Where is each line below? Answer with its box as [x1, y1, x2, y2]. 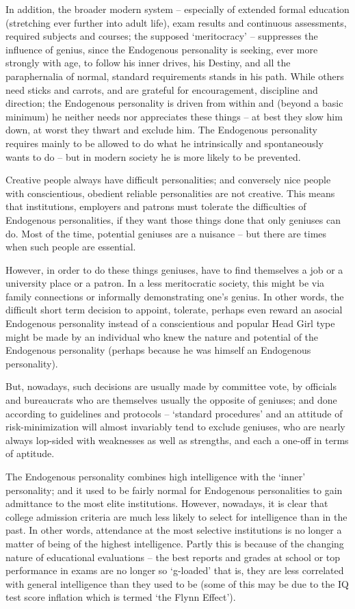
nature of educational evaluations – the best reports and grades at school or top [5, 549, 341, 564]
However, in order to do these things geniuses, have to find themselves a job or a [5, 262, 343, 276]
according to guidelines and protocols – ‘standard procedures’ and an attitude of [5, 406, 343, 420]
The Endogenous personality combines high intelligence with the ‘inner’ [5, 469, 306, 483]
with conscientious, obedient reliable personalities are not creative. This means [5, 185, 335, 200]
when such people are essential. [5, 239, 136, 254]
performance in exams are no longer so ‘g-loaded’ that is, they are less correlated [5, 563, 344, 578]
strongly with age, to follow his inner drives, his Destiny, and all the [5, 55, 291, 70]
